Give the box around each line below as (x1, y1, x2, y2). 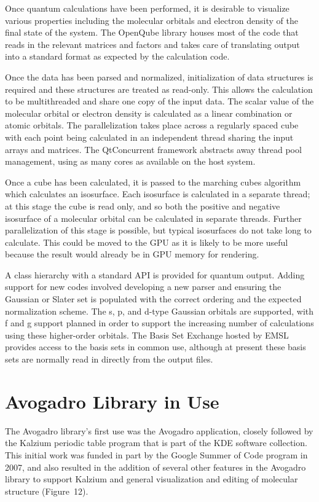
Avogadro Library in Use (5, 388, 219, 414)
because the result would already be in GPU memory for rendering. (5, 248, 259, 261)
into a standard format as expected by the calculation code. (5, 50, 230, 63)
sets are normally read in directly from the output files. (5, 353, 213, 366)
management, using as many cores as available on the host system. (5, 155, 256, 168)
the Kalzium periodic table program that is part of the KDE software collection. (5, 436, 307, 449)
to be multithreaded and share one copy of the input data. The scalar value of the (5, 95, 314, 108)
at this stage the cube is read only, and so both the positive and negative (5, 199, 280, 212)
